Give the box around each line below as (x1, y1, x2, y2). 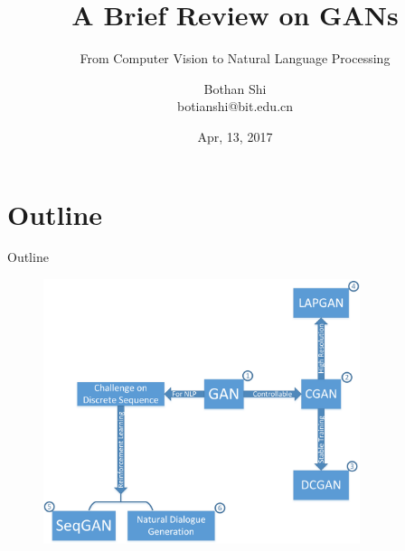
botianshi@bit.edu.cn (176, 97, 294, 116)
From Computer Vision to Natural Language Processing (80, 49, 391, 68)
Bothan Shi (203, 79, 267, 98)
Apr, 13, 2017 (197, 126, 273, 145)
